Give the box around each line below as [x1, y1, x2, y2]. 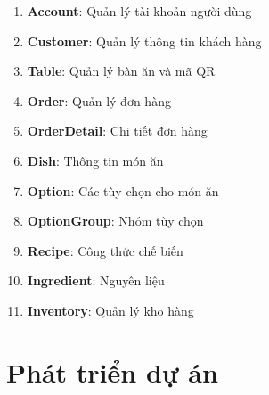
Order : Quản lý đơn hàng [27, 91, 171, 110]
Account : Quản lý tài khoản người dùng [27, 2, 252, 20]
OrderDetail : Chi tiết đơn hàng [27, 121, 208, 140]
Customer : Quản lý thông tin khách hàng [27, 31, 262, 50]
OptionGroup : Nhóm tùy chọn [27, 211, 204, 230]
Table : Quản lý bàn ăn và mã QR [27, 62, 216, 80]
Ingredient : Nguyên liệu [27, 271, 165, 290]
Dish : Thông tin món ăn [27, 151, 164, 169]
